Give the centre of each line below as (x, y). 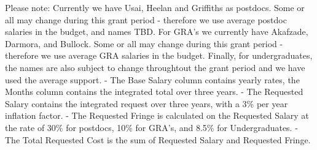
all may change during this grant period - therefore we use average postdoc (146, 19)
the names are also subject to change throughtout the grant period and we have (155, 67)
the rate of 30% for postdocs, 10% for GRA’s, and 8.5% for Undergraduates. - (151, 127)
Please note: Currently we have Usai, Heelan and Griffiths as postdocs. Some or (155, 7)
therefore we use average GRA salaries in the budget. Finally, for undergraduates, (159, 55)
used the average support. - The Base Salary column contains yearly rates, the (152, 79)
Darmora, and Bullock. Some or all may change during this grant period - (144, 43)
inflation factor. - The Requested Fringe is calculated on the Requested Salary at (157, 115)
